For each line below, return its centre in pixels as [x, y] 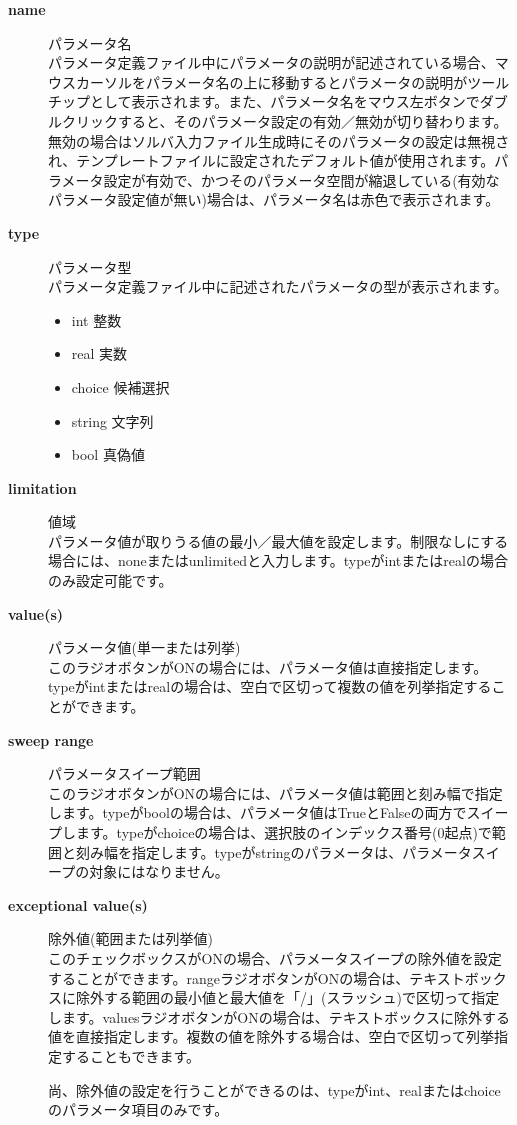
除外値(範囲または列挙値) [130, 938]
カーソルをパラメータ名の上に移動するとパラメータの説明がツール [292, 81]
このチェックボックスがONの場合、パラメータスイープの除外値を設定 [275, 957]
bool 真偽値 [108, 454]
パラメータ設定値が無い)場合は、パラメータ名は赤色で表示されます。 [274, 199]
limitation [42, 487]
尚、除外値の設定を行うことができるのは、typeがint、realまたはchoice [274, 1089]
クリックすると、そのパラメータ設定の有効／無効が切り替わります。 [284, 120]
